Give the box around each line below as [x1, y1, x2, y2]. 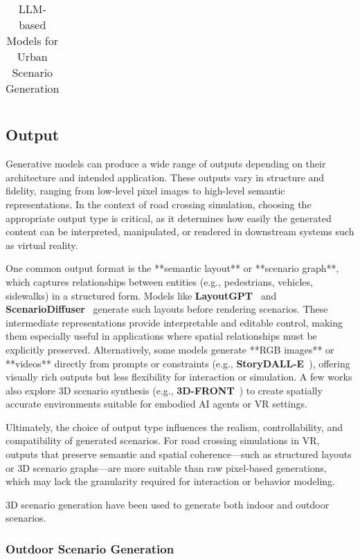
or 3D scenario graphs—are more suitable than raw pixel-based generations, [6, 460, 327, 475]
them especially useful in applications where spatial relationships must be [6, 329, 317, 343]
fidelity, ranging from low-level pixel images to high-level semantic [6, 183, 285, 198]
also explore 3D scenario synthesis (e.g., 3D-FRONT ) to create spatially [6, 383, 323, 397]
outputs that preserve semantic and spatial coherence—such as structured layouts [6, 447, 352, 461]
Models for [6, 33, 58, 48]
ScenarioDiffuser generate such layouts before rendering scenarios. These [6, 302, 328, 316]
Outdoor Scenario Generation [6, 540, 174, 557]
